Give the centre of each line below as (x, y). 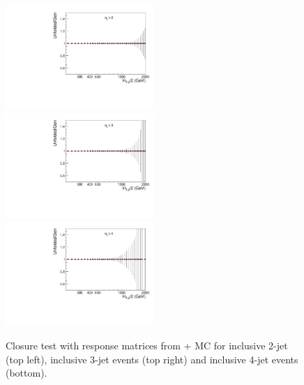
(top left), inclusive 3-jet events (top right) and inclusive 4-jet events (152, 359)
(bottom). (26, 373)
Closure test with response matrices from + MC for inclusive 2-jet (147, 346)
